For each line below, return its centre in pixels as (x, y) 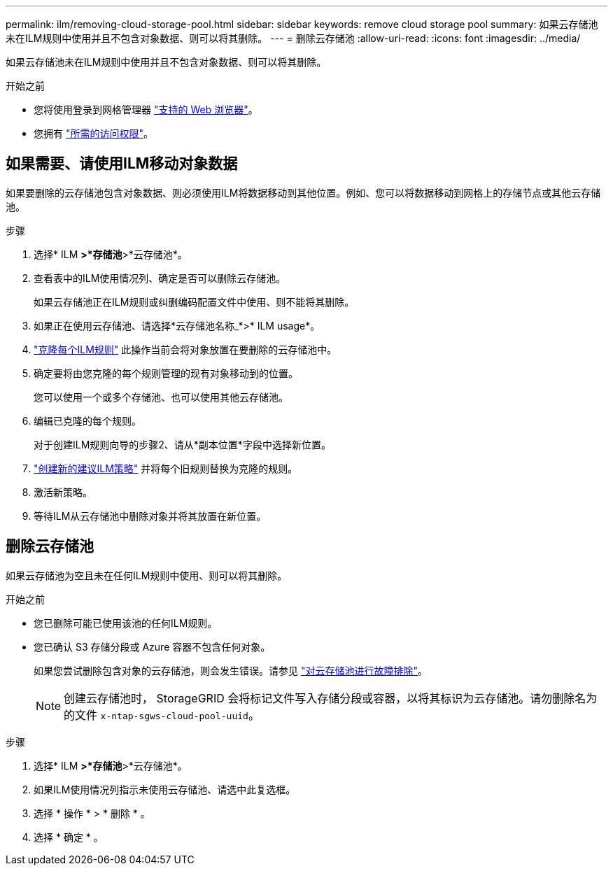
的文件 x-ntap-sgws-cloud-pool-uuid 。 (162, 715)
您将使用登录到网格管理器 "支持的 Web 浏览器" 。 (146, 109)
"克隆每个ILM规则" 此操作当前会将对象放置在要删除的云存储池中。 (185, 349)
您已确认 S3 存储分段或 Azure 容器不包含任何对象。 (152, 646)
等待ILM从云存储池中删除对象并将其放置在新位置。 (150, 516)
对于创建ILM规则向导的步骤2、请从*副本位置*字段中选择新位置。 (182, 444)
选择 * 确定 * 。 (69, 837)
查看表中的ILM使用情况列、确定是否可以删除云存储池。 (160, 278)
